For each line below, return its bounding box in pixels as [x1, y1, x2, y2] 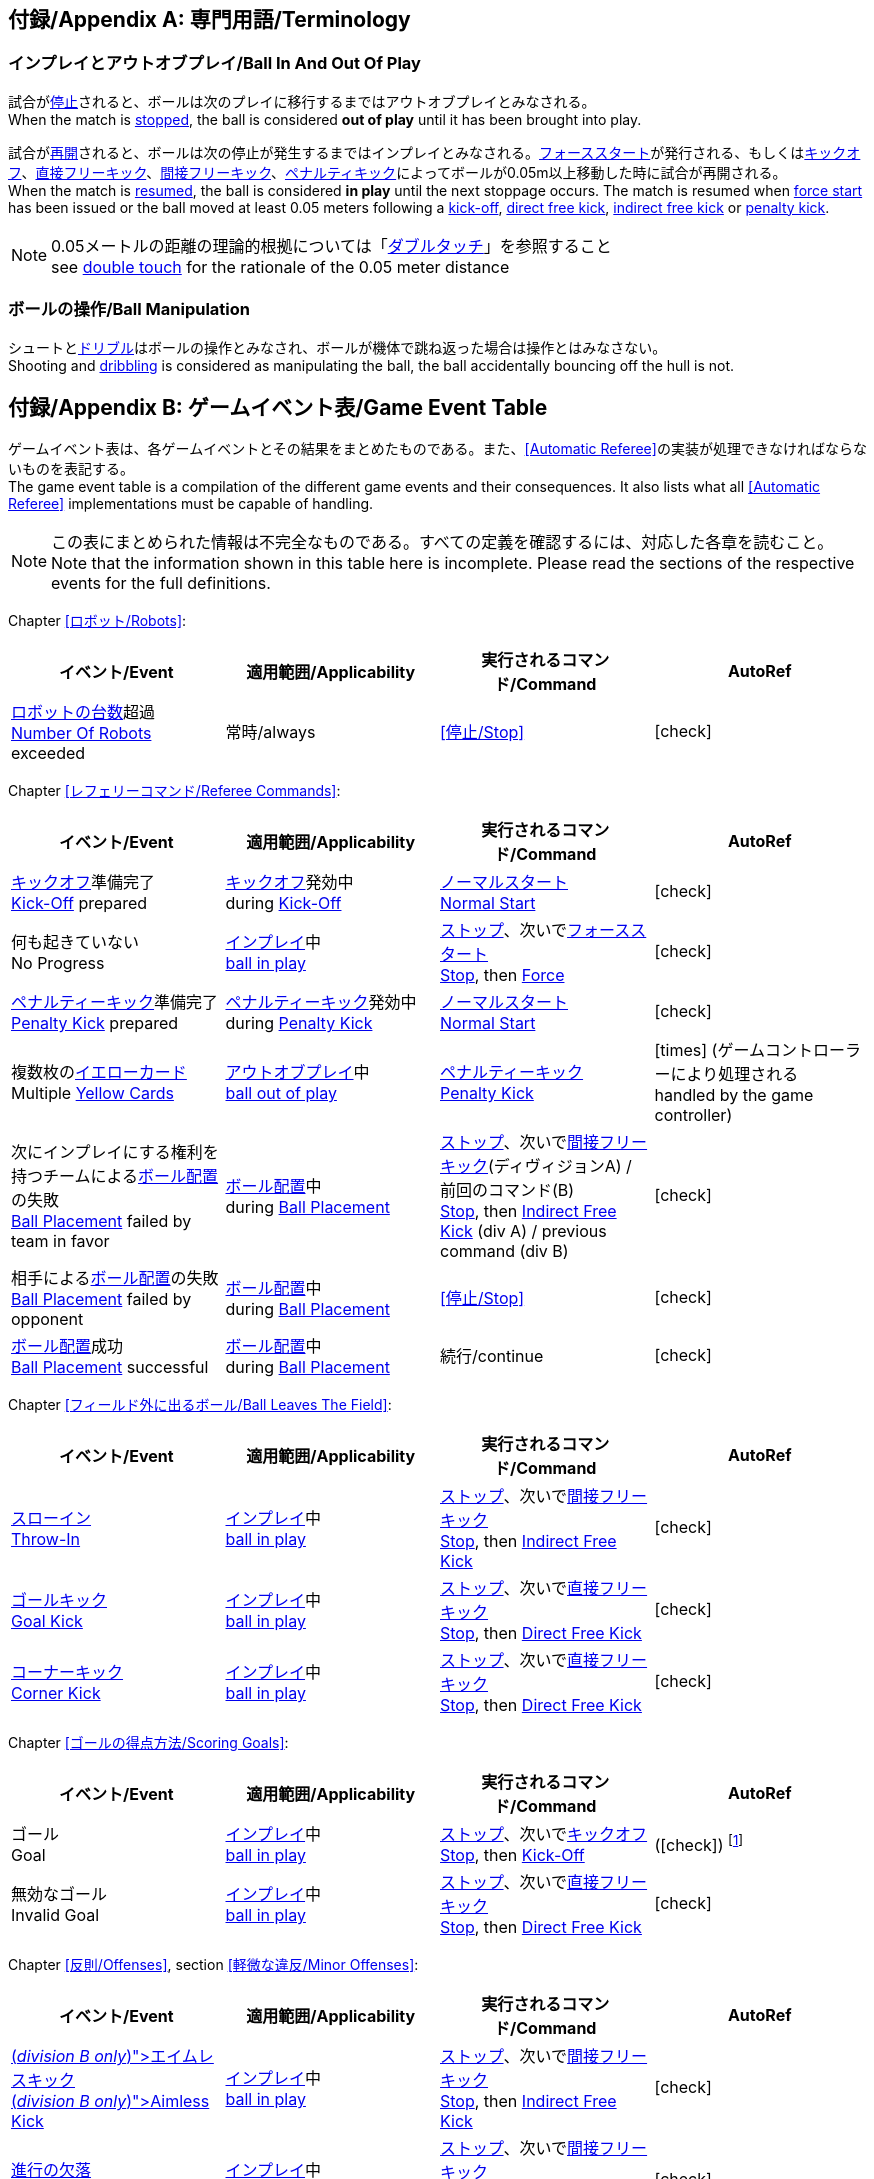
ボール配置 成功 [11, 1336, 124, 1357]
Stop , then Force [440, 965, 565, 986]
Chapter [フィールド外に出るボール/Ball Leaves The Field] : [8, 1396, 392, 1414]
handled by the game [654, 1085, 814, 1106]
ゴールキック [11, 1590, 108, 1611]
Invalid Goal [11, 1905, 100, 1926]
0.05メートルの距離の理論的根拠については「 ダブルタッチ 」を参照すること [51, 235, 612, 256]
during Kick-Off [225, 893, 342, 914]
